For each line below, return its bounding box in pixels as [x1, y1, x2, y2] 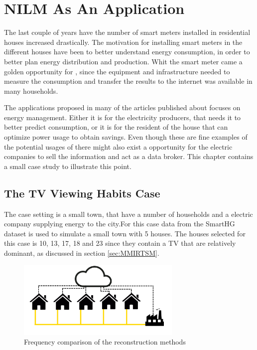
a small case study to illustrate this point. [4, 161, 131, 171]
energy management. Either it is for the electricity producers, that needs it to [4, 112, 241, 122]
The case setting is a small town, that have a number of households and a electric [4, 208, 253, 219]
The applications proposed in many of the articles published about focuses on [4, 102, 241, 113]
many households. [4, 85, 58, 96]
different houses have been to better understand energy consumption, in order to [4, 46, 250, 57]
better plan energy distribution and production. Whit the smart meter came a [4, 56, 243, 66]
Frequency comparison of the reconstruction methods [24, 337, 186, 347]
